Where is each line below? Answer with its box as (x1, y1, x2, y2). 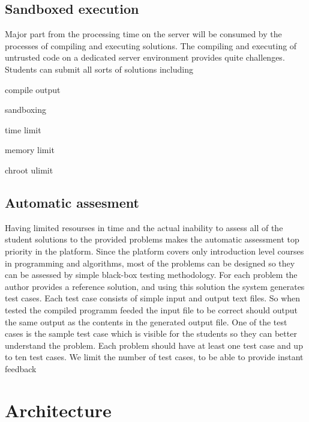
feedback (5, 362, 37, 375)
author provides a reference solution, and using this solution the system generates (5, 280, 305, 292)
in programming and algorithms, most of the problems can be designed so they (5, 256, 295, 269)
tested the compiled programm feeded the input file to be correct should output (5, 303, 298, 316)
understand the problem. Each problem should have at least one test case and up (5, 339, 303, 351)
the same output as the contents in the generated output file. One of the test (5, 315, 287, 328)
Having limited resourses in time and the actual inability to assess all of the (5, 221, 283, 234)
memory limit (5, 143, 55, 156)
